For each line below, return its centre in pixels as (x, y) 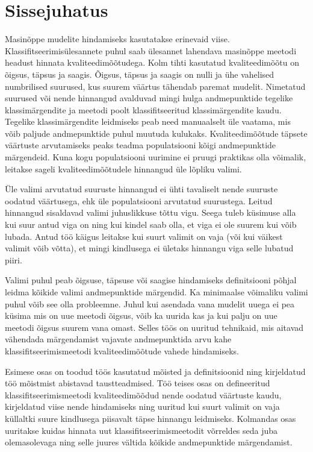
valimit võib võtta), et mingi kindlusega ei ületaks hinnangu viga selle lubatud (149, 248)
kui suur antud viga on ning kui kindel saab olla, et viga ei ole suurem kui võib (151, 224)
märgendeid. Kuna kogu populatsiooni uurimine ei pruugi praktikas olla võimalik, (156, 157)
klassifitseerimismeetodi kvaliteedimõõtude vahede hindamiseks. (122, 350)
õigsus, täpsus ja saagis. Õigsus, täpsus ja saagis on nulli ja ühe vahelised (140, 74)
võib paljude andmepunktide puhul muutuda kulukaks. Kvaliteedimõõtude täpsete (156, 133)
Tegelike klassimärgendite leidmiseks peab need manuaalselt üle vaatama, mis (148, 121)
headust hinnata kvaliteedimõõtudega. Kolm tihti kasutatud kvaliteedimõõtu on (152, 62)
